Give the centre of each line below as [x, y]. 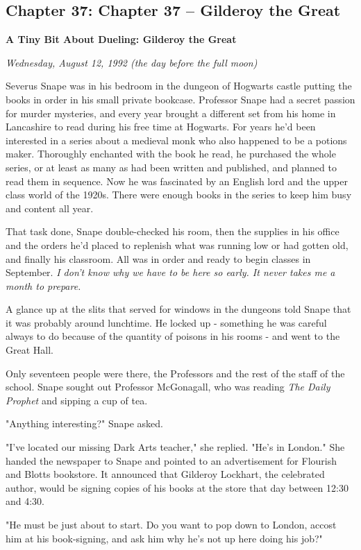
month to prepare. [43, 285]
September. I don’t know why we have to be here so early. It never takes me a [170, 272]
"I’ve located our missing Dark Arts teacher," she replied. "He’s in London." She [175, 447]
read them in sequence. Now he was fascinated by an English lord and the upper [177, 181]
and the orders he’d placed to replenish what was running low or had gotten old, [177, 244]
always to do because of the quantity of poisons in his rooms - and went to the [173, 336]
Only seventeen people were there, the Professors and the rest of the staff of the [175, 373]
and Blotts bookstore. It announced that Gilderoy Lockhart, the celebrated [165, 474]
